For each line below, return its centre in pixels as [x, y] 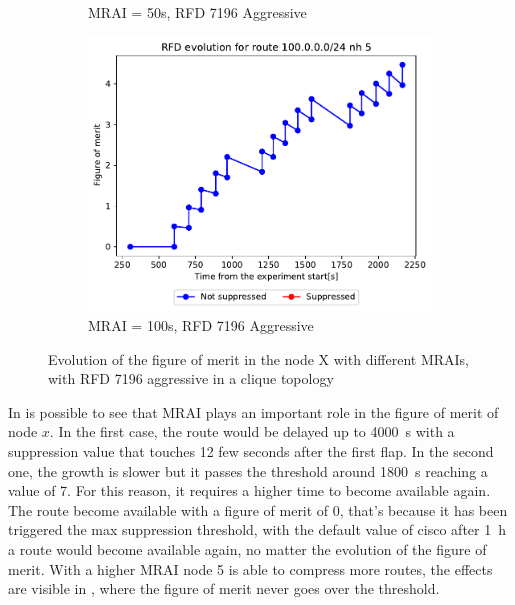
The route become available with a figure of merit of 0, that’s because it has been [258, 509]
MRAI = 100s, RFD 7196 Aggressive [201, 324]
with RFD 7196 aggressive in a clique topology [191, 378]
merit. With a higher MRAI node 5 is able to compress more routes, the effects [250, 568]
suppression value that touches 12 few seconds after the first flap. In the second [251, 450]
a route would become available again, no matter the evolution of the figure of [247, 548]
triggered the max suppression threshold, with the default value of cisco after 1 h [257, 529]
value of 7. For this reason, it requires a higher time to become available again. [249, 490]
